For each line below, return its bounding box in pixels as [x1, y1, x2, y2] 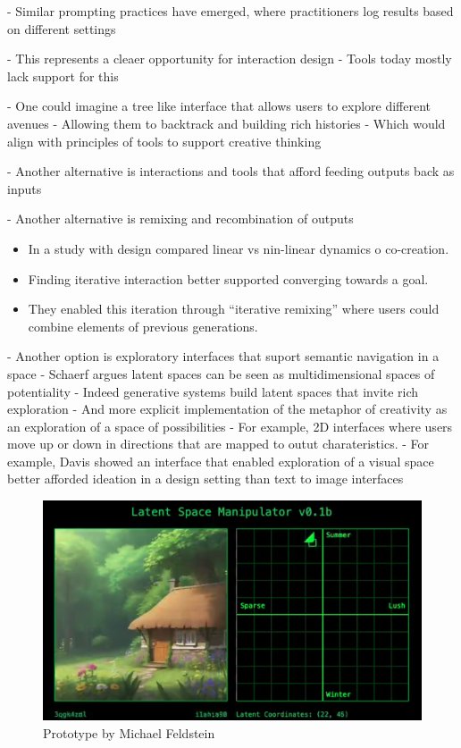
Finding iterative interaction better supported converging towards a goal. [28, 269, 429, 288]
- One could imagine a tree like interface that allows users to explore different [7, 97, 432, 115]
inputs [7, 179, 42, 198]
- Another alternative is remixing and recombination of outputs [7, 209, 354, 228]
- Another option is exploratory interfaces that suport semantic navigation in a [7, 347, 440, 366]
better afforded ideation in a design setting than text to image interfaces [7, 469, 404, 488]
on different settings [7, 19, 116, 38]
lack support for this [7, 66, 119, 85]
